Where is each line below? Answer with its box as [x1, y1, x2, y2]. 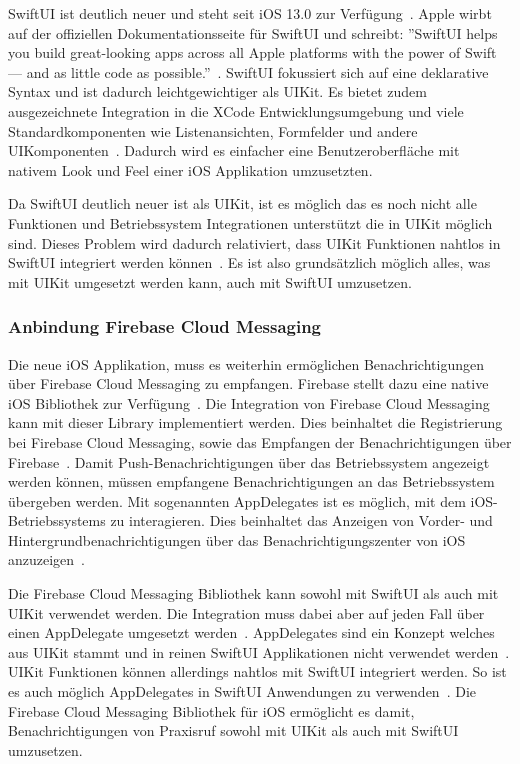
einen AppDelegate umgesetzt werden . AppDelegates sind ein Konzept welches [8, 622, 495, 643]
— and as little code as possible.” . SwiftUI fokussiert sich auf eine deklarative [8, 61, 489, 82]
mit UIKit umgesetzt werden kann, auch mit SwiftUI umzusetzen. [8, 271, 412, 292]
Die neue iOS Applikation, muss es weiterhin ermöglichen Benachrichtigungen [8, 353, 484, 374]
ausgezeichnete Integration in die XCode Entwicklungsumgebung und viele [8, 100, 464, 121]
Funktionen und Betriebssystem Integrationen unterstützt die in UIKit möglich [8, 212, 493, 233]
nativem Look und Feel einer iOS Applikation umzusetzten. [8, 159, 373, 180]
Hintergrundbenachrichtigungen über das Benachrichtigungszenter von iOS [8, 529, 466, 550]
